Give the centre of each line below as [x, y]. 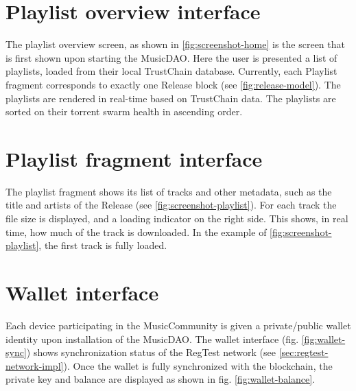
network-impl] [35, 365]
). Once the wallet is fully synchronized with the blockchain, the [198, 365]
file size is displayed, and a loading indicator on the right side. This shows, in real [177, 218]
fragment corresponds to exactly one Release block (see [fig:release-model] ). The [173, 84]
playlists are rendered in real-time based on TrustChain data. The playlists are [171, 98]
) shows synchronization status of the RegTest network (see [151, 352]
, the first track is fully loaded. [103, 245]
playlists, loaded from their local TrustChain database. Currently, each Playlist [171, 71]
